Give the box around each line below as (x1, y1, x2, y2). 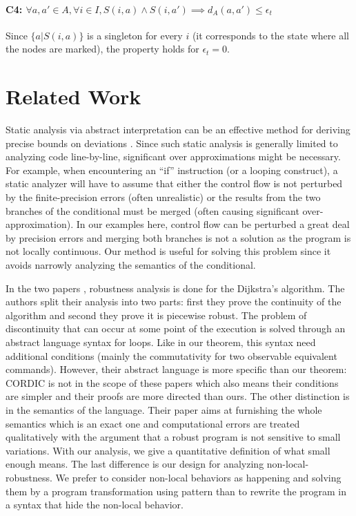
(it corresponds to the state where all (192, 28, 349, 42)
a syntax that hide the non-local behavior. (6, 497, 184, 512)
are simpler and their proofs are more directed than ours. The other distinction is (6, 389, 350, 403)
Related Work (6, 82, 141, 111)
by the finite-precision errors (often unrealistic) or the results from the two (6, 190, 321, 204)
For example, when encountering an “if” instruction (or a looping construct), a (6, 162, 338, 177)
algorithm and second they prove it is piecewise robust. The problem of (6, 307, 307, 322)
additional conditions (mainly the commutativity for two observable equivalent (6, 348, 337, 363)
